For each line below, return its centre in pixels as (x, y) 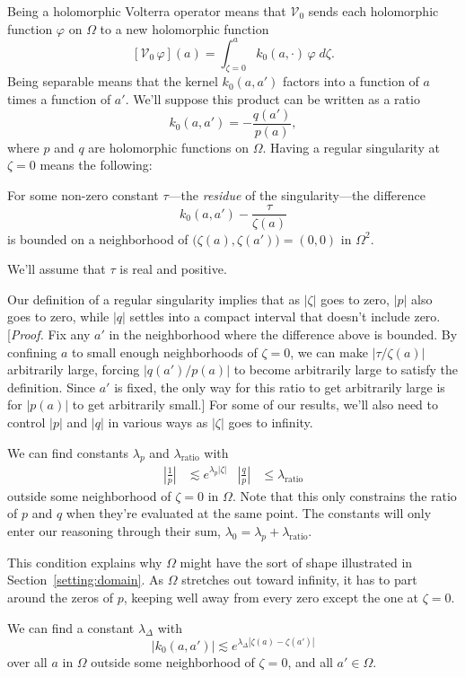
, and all (310, 661)
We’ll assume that (57, 269)
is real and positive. (173, 269)
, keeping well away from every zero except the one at (271, 597)
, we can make (329, 352)
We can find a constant (71, 627)
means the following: (96, 165)
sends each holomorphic (373, 11)
